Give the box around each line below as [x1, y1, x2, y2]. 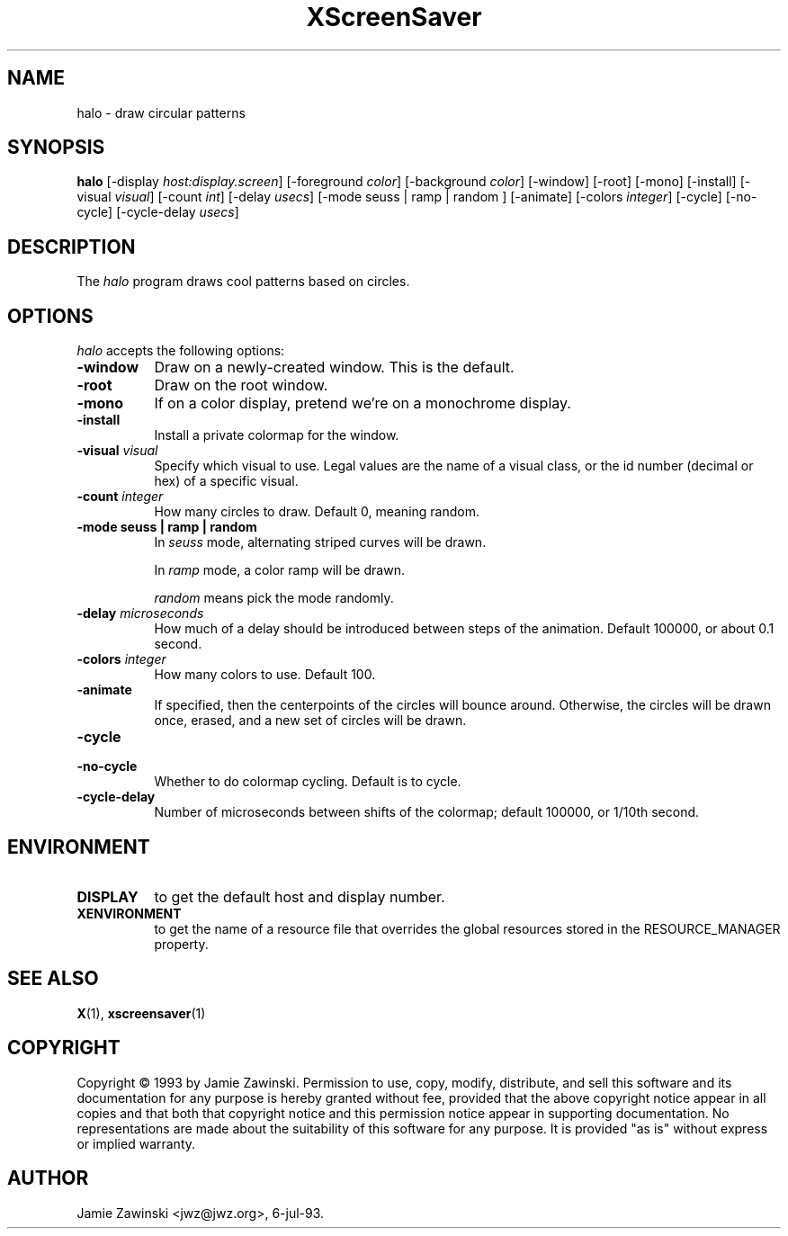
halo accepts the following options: [76, 343, 285, 359]
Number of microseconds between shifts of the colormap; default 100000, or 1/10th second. [154, 804, 700, 820]
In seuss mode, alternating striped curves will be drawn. [154, 534, 487, 551]
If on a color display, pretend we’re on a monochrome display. [154, 394, 571, 413]
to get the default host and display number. [154, 887, 445, 906]
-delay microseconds [76, 605, 204, 622]
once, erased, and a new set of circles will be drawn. [154, 712, 467, 729]
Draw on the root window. [154, 376, 328, 395]
